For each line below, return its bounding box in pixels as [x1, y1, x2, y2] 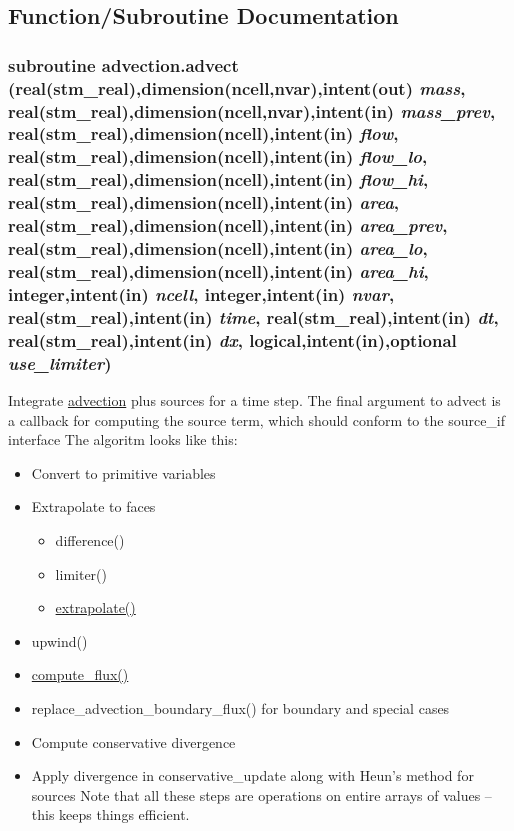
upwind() [31, 630, 88, 651]
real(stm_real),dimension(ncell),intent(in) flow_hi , [8, 167, 429, 192]
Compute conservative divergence [31, 731, 236, 752]
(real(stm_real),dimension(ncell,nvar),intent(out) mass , [8, 75, 466, 100]
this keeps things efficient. [31, 804, 190, 825]
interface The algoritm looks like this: [8, 429, 238, 450]
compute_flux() [31, 664, 129, 685]
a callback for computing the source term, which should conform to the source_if [8, 409, 506, 430]
